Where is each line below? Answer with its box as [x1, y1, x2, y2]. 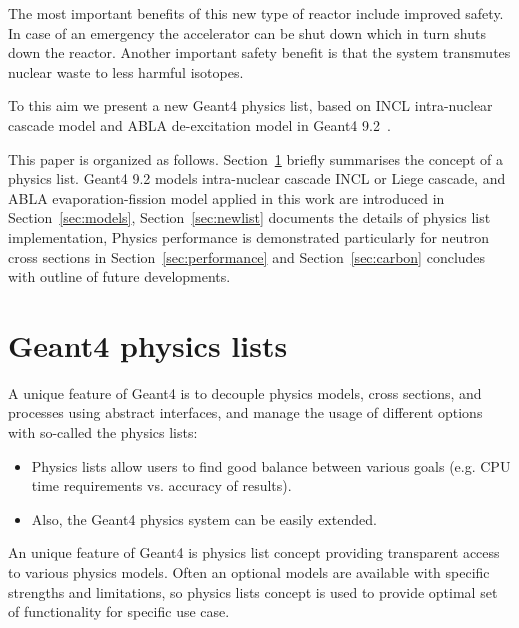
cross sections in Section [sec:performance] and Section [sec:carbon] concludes [8, 246, 486, 267]
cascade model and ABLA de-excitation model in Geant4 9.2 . [8, 114, 391, 135]
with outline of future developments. [8, 266, 231, 287]
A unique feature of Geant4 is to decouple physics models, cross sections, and [8, 382, 482, 403]
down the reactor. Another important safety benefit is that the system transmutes [8, 42, 511, 63]
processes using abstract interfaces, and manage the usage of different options [8, 402, 483, 423]
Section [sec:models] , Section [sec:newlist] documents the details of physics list [8, 207, 491, 228]
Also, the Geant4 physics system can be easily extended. [31, 508, 377, 529]
